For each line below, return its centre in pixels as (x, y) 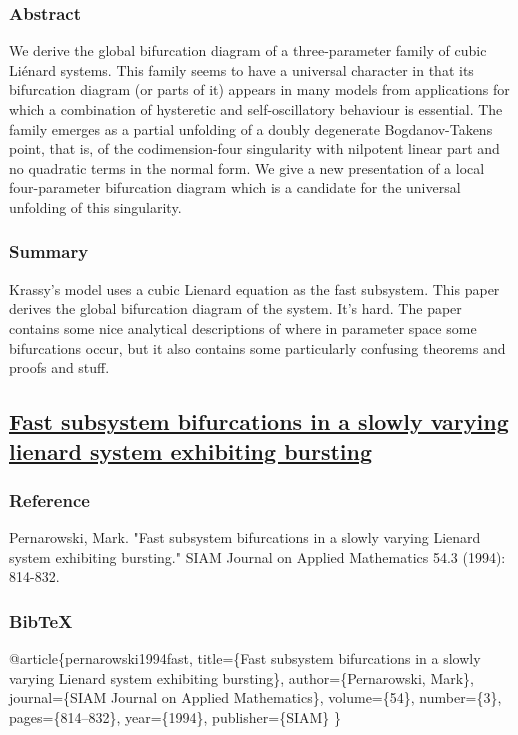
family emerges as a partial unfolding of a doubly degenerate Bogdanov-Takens (251, 128)
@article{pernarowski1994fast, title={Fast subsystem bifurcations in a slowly (245, 658)
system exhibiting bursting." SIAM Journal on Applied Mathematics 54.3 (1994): (257, 556)
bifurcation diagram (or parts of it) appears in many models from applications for (259, 89)
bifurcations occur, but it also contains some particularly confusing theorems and (257, 347)
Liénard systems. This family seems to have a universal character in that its (241, 69)
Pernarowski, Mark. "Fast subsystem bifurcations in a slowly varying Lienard (245, 537)
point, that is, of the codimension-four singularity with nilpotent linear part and (254, 148)
